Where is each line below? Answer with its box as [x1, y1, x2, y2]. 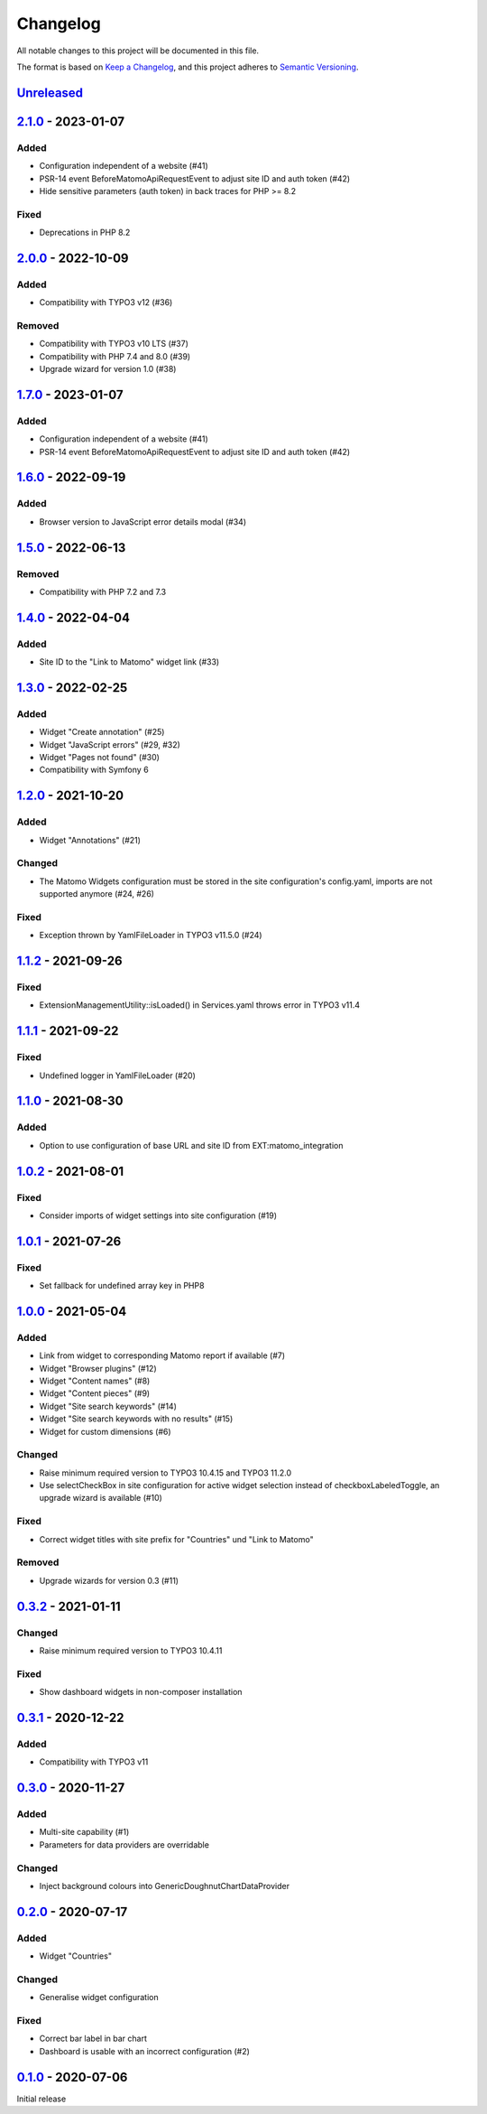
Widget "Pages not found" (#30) [39, 752, 160, 763]
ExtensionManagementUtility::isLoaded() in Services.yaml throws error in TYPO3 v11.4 [39, 1000, 361, 1010]
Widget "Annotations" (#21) [39, 834, 142, 845]
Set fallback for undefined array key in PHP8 [39, 1281, 205, 1291]
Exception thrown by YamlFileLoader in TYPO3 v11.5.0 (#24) [39, 930, 262, 941]
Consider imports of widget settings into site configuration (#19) [39, 1210, 278, 1221]
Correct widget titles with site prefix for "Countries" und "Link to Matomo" [39, 1533, 315, 1544]
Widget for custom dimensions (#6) [39, 1426, 171, 1437]
